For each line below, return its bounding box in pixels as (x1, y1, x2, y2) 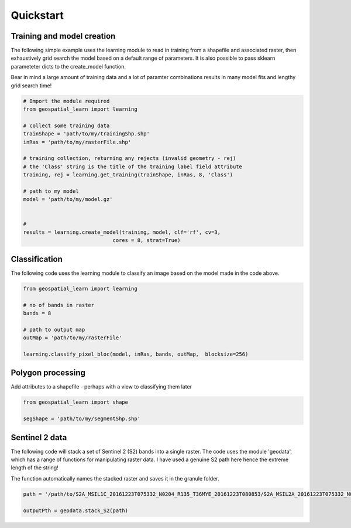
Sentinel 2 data (11, 432, 67, 442)
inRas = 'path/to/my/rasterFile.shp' (23, 138, 132, 145)
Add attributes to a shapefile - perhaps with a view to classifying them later (11, 383, 192, 390)
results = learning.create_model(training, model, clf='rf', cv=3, (23, 229, 221, 236)
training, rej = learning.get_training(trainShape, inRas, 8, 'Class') (23, 172, 233, 178)
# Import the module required (23, 97, 110, 104)
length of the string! (11, 464, 58, 471)
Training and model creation (11, 31, 116, 41)
